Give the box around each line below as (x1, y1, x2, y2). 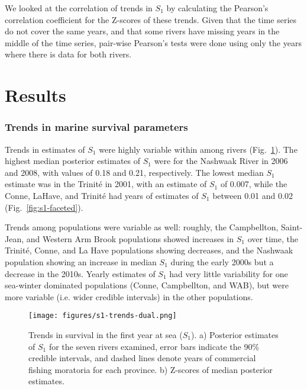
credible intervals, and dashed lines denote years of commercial (28, 352, 256, 364)
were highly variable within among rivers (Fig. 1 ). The (99, 143, 298, 155)
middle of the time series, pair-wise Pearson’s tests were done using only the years (5, 36, 302, 49)
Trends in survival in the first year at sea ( (28, 328, 183, 340)
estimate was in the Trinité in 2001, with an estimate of (5, 178, 207, 190)
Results (5, 83, 66, 107)
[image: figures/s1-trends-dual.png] (28, 311, 177, 320)
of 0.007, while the (220, 178, 287, 190)
